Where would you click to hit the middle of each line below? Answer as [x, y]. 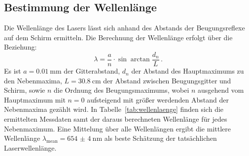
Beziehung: [20, 47]
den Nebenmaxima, [33, 80]
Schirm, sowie [25, 90]
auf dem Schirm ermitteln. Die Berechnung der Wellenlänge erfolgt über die [118, 37]
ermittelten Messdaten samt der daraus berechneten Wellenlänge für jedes [116, 119]
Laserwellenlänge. [30, 147]
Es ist [13, 71]
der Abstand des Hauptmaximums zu [188, 71]
